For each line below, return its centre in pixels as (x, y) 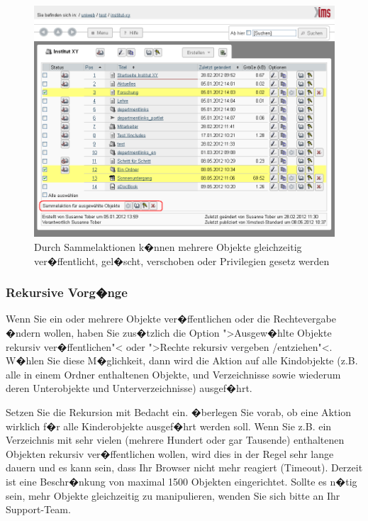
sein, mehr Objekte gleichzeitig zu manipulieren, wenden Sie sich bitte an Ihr (173, 495)
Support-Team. (38, 509)
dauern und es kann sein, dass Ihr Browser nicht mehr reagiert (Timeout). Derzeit (184, 467)
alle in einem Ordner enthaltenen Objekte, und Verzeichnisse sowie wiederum (173, 374)
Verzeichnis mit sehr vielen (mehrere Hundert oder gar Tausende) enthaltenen (175, 440)
